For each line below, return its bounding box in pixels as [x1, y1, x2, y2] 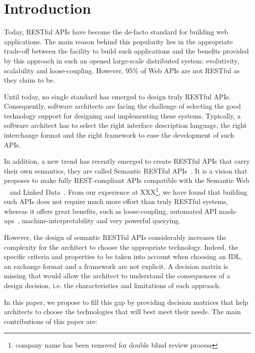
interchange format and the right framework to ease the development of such [4, 130, 234, 140]
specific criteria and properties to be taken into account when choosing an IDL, [4, 251, 242, 262]
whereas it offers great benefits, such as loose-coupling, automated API [4, 206, 217, 216]
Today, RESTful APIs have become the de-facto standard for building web [4, 27, 229, 37]
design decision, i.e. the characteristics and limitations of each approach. [4, 280, 221, 291]
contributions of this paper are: [4, 316, 98, 326]
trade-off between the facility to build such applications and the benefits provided [4, 46, 249, 56]
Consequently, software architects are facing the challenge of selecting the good [4, 101, 241, 111]
